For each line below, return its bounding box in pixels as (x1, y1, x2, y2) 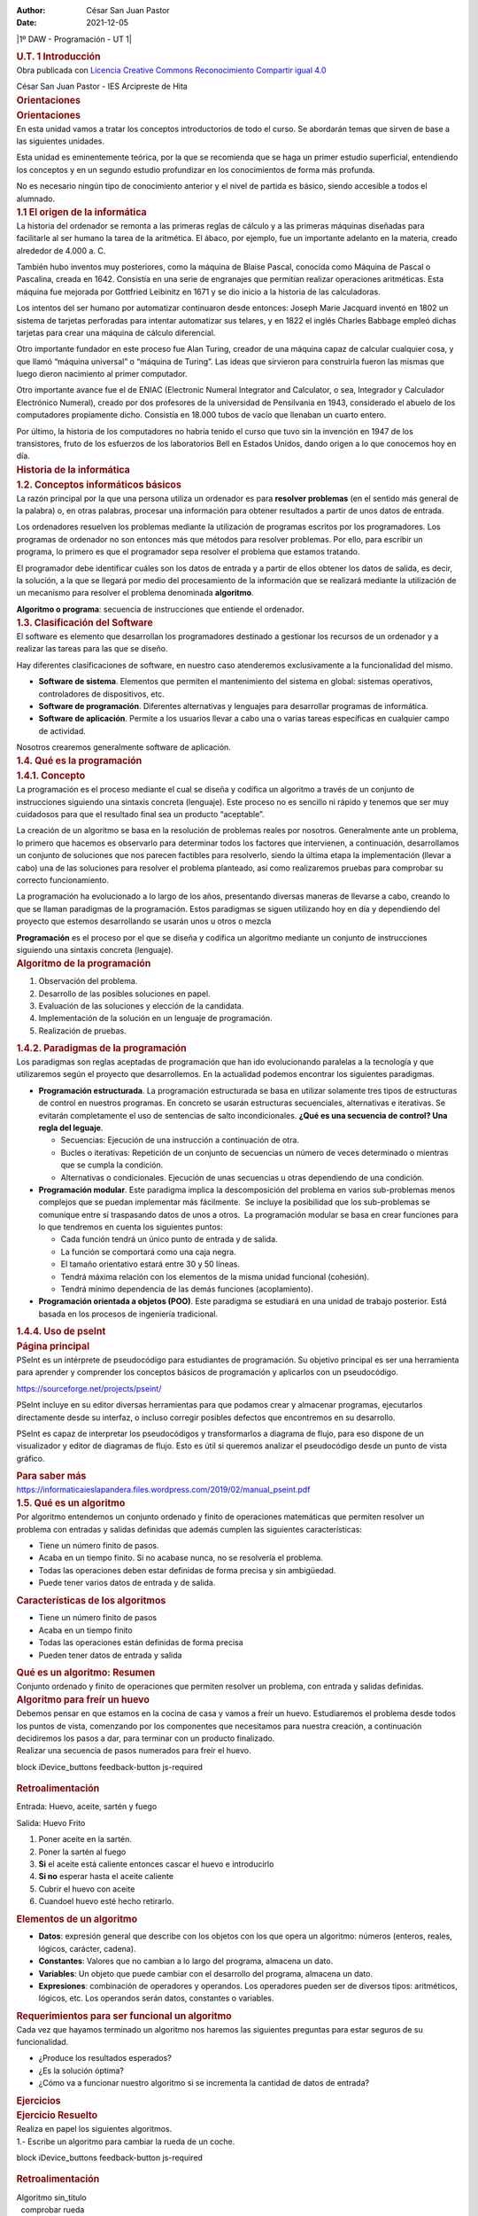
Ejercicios (16, 2095, 61, 2107)
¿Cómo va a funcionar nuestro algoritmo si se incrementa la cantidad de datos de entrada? (38, 2078, 370, 2088)
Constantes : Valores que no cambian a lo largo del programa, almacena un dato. (38, 1955, 334, 1967)
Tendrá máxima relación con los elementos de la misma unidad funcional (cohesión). (60, 1271, 370, 1282)
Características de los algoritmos (16, 1594, 166, 1606)
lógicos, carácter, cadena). (38, 1943, 136, 1954)
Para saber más (16, 1470, 87, 1482)
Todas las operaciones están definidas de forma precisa (38, 1637, 243, 1648)
